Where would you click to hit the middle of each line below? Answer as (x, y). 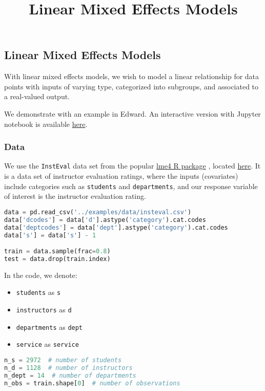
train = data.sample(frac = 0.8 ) (57, 252)
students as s (38, 292)
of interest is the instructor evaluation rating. (75, 196)
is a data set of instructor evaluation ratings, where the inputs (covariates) (121, 176)
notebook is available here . (46, 124)
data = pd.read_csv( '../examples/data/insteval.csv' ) (98, 212)
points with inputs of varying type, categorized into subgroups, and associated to (131, 86)
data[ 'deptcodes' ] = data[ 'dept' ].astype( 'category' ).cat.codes (116, 227)
